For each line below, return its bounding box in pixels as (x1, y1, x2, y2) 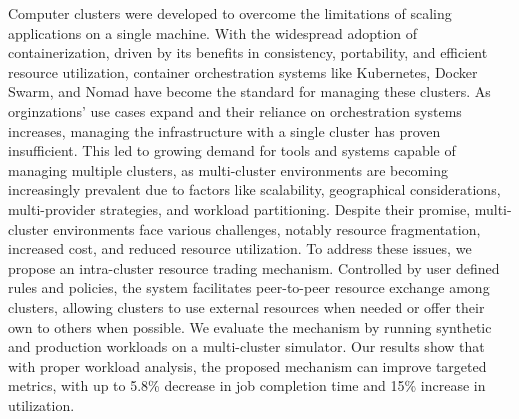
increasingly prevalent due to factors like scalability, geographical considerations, (8, 179, 501, 200)
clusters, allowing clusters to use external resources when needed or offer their (8, 296, 485, 317)
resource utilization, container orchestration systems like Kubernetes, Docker (8, 61, 478, 82)
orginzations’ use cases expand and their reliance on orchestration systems (8, 100, 462, 121)
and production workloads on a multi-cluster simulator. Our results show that (8, 336, 485, 357)
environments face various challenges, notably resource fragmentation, (53, 218, 481, 239)
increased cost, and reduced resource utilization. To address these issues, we (8, 238, 472, 259)
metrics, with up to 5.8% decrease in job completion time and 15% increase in (8, 375, 486, 396)
